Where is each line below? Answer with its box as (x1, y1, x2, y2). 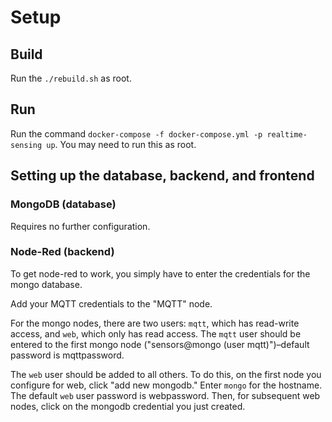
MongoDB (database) (10, 197, 117, 211)
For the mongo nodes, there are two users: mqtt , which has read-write (10, 317, 300, 329)
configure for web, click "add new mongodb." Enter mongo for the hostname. (10, 379, 323, 391)
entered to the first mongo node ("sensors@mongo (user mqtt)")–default (10, 338, 310, 350)
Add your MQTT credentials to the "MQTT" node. (10, 297, 213, 310)
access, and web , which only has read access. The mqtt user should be (10, 327, 302, 340)
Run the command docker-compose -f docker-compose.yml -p (10, 127, 263, 140)
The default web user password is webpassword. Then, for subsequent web (10, 389, 321, 401)
